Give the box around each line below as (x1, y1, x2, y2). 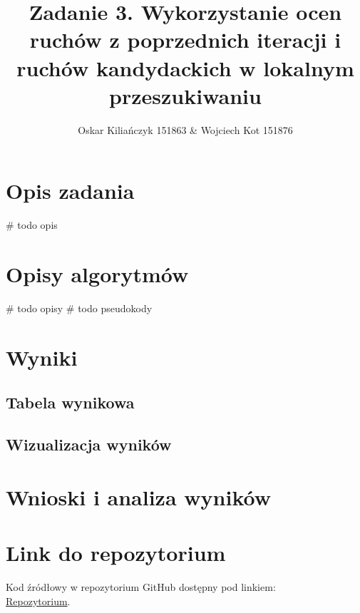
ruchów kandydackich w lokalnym (16, 53, 354, 82)
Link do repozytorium (6, 538, 226, 567)
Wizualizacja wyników (6, 433, 172, 455)
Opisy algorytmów (6, 259, 189, 288)
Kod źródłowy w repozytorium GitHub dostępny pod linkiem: (6, 579, 276, 594)
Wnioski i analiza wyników (6, 482, 271, 511)
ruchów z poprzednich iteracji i (29, 25, 341, 54)
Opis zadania (6, 176, 135, 205)
